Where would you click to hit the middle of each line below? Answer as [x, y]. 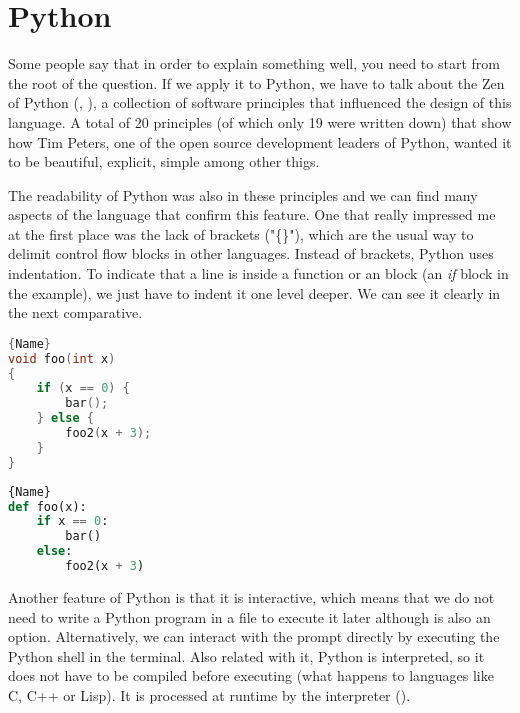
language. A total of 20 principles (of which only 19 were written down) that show [260, 121]
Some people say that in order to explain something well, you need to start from [254, 63]
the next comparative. [75, 312]
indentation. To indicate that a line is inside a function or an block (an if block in [258, 273]
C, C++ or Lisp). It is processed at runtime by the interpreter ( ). [209, 694]
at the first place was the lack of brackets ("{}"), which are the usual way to [241, 233]
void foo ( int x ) [62, 358]
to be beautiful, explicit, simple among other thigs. [164, 161]
